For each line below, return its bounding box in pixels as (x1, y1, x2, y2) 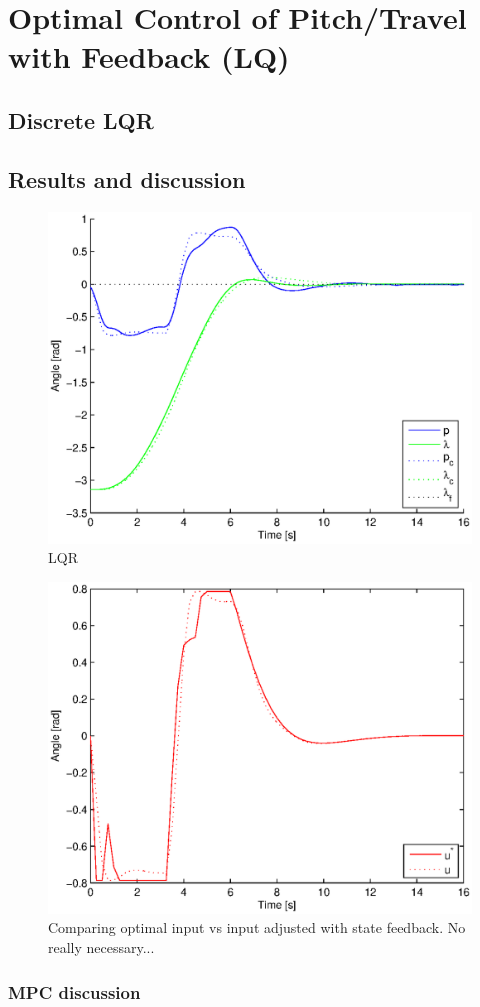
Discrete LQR (8, 104, 154, 135)
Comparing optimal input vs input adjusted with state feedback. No (48, 917, 466, 938)
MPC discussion (8, 979, 141, 1004)
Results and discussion (8, 163, 246, 194)
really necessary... (48, 937, 155, 958)
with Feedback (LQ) (8, 36, 290, 77)
